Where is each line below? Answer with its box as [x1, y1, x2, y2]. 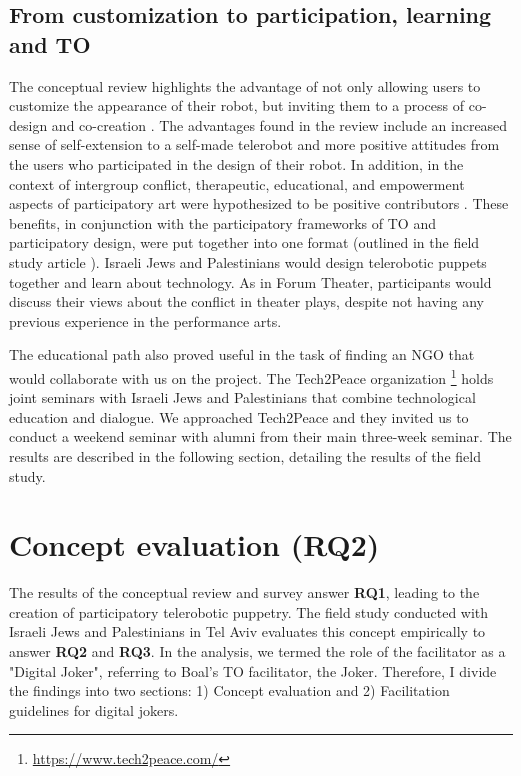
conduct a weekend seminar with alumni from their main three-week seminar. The [9, 426, 512, 447]
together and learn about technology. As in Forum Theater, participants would [9, 271, 492, 292]
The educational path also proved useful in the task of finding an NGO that [9, 344, 475, 365]
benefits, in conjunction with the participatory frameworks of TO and [9, 212, 436, 233]
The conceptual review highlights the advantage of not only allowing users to [9, 75, 481, 96]
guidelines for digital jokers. [9, 699, 179, 720]
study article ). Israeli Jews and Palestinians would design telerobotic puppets [9, 251, 487, 272]
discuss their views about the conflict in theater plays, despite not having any [9, 291, 484, 312]
